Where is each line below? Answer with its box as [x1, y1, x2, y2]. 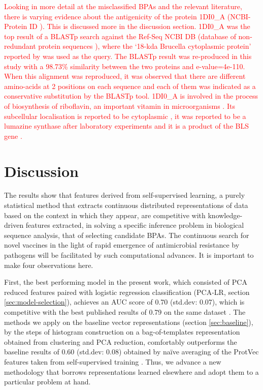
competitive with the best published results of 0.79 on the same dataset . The [4, 306, 246, 317]
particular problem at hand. [4, 376, 91, 387]
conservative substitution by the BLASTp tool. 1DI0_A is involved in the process [4, 91, 258, 101]
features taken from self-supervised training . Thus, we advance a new [4, 356, 221, 367]
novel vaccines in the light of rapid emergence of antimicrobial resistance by [4, 239, 240, 250]
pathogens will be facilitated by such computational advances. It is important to [4, 250, 254, 260]
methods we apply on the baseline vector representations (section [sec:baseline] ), [4, 316, 253, 327]
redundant [4, 41, 36, 51]
